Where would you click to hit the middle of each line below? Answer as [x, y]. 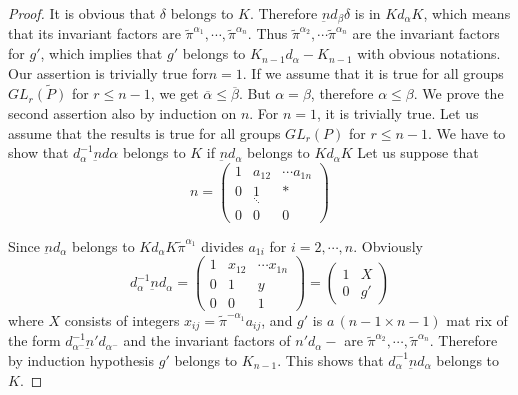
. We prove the [458, 93]
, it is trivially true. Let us [398, 113]
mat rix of [477, 319]
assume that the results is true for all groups [144, 132]
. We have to [466, 132]
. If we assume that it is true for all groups [373, 72]
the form [34, 340]
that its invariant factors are [94, 33]
